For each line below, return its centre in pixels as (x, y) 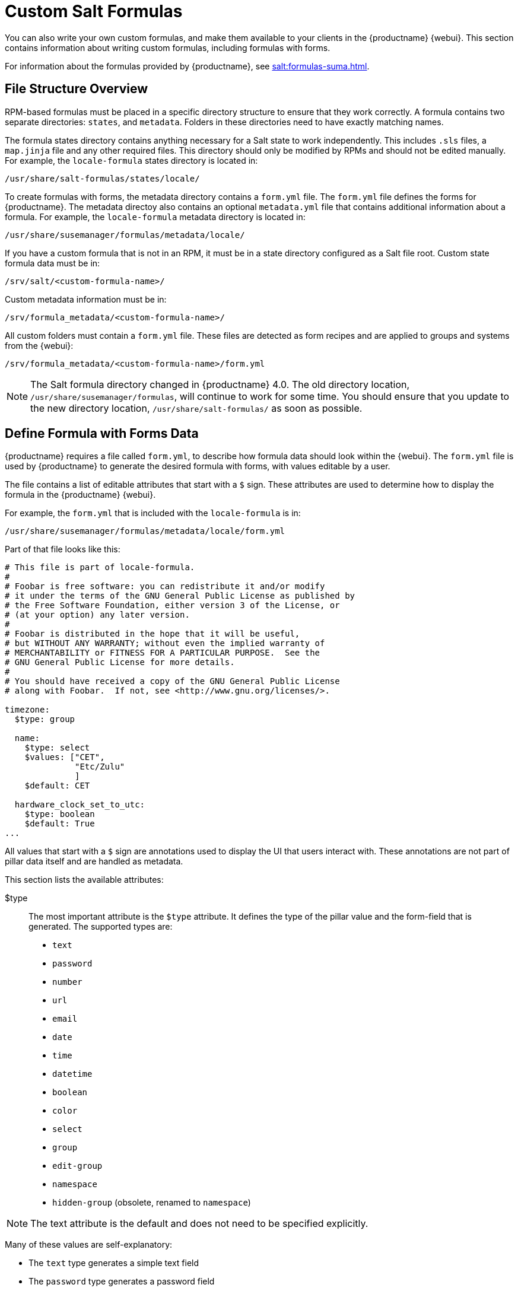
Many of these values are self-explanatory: (89, 1245)
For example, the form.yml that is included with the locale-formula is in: (153, 513)
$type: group (45, 719)
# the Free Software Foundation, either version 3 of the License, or (172, 605)
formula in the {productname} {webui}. (80, 495)
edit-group (77, 1166)
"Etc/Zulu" (100, 767)
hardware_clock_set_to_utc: (80, 805)
